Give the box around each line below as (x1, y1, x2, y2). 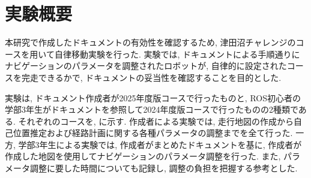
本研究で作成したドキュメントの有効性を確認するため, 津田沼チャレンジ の (5, 36, 296, 49)
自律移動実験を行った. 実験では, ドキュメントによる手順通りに (54, 47, 300, 60)
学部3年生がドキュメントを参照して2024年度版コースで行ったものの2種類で (5, 103, 298, 116)
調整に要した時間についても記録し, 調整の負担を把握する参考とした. (29, 162, 298, 174)
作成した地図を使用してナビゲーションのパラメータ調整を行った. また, (5, 150, 281, 162)
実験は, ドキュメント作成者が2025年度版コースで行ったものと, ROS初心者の (5, 91, 301, 104)
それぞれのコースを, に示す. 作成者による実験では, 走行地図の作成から (18, 114, 294, 127)
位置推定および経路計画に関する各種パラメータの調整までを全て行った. (13, 126, 293, 139)
